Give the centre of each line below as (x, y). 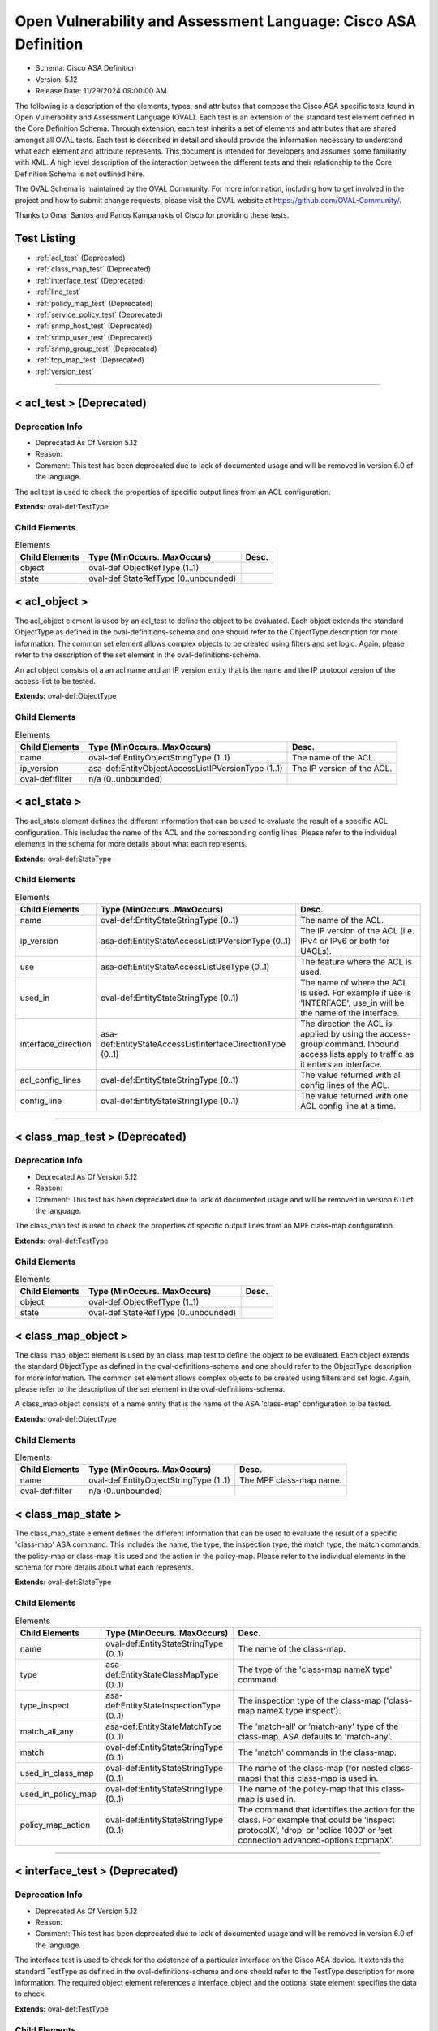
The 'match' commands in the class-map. (318, 1752)
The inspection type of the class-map (309, 1700)
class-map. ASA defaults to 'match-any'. (315, 1736)
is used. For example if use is (356, 993)
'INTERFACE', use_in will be (352, 1003)
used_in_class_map (57, 1773)
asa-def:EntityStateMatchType (164, 1726)
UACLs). (316, 951)
